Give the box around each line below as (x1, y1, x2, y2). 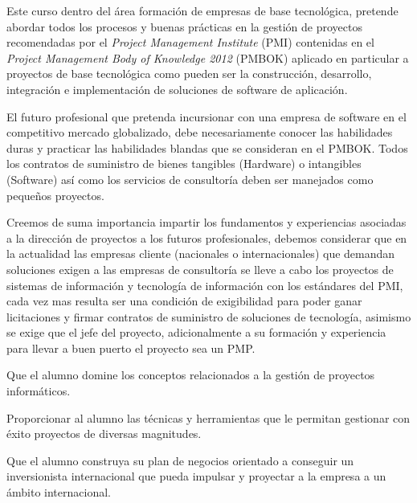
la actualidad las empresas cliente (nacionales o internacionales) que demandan (6, 245, 395, 262)
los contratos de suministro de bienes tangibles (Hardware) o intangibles (6, 155, 362, 172)
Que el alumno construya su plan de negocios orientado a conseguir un (6, 452, 354, 468)
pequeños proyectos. (6, 186, 104, 203)
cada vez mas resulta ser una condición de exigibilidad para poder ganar (6, 292, 362, 309)
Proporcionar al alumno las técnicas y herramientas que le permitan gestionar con (6, 409, 411, 426)
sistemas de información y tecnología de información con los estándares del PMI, (6, 276, 403, 293)
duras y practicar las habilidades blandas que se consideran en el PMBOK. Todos (6, 139, 408, 156)
